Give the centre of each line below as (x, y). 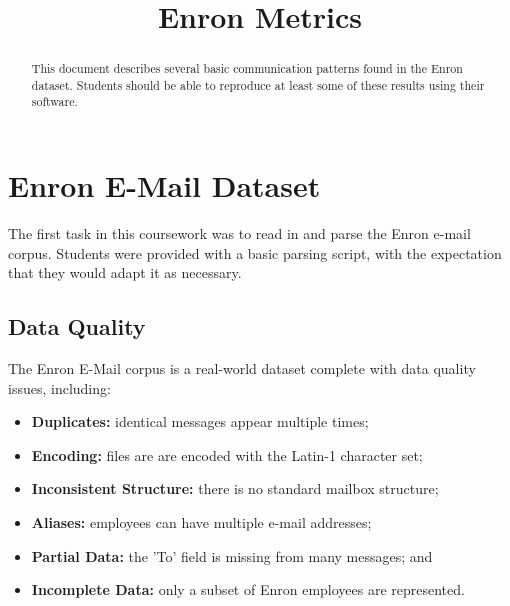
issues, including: (59, 387)
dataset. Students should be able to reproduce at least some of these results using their (258, 84)
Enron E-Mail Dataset (164, 185)
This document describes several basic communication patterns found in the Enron (247, 68)
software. (54, 101)
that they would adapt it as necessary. (125, 272)
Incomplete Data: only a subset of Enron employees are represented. (248, 589)
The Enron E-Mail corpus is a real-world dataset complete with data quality (242, 368)
